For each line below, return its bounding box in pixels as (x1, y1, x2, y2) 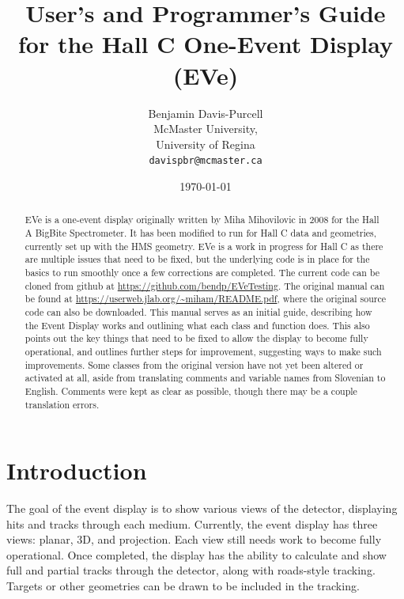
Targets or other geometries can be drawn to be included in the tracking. (6, 578, 360, 594)
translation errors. (25, 397, 100, 411)
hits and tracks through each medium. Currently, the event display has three (6, 515, 378, 532)
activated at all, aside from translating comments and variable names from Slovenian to (25, 371, 386, 385)
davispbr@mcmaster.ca (149, 155, 262, 167)
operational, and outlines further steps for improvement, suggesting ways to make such (25, 344, 382, 358)
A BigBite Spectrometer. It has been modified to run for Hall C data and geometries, (25, 226, 376, 239)
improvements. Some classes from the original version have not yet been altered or (25, 358, 364, 371)
